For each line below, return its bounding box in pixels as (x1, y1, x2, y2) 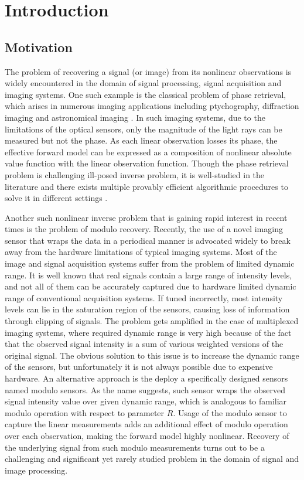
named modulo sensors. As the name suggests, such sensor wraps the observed (5, 383, 285, 396)
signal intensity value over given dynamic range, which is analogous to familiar (5, 395, 287, 407)
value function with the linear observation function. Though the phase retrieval (5, 157, 289, 169)
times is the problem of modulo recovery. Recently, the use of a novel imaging (5, 223, 283, 235)
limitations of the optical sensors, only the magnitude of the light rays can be (5, 122, 282, 135)
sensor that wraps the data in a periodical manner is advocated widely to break (5, 234, 291, 246)
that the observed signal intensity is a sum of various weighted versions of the (5, 338, 283, 350)
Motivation (5, 38, 73, 56)
